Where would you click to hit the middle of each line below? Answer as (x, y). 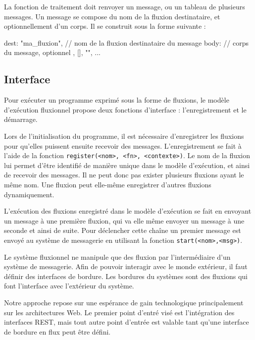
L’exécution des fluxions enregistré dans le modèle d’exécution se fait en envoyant (128, 211)
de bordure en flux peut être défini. (57, 331)
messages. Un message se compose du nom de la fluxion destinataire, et (112, 16)
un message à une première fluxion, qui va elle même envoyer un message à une (124, 220)
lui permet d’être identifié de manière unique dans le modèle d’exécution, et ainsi (127, 165)
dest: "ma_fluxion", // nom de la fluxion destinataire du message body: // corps (126, 42)
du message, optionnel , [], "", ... (52, 52)
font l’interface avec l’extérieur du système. (69, 286)
